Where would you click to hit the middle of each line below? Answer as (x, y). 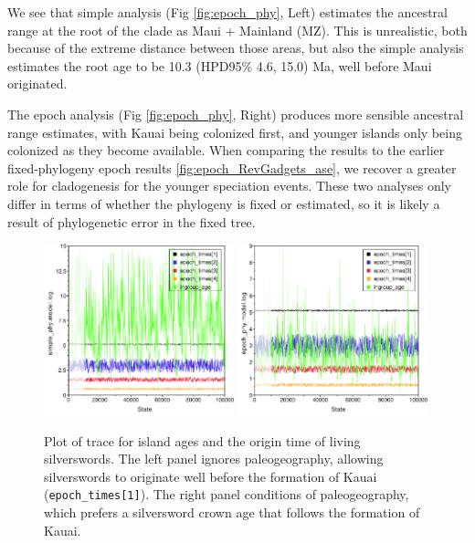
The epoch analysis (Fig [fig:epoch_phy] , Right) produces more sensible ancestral (236, 114)
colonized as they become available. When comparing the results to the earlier (226, 150)
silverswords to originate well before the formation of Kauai (211, 476)
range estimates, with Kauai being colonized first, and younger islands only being (235, 132)
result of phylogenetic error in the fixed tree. (132, 221)
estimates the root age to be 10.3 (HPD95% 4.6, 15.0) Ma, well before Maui (220, 65)
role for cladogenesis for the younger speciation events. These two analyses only (229, 186)
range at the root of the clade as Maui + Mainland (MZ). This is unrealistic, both (237, 30)
